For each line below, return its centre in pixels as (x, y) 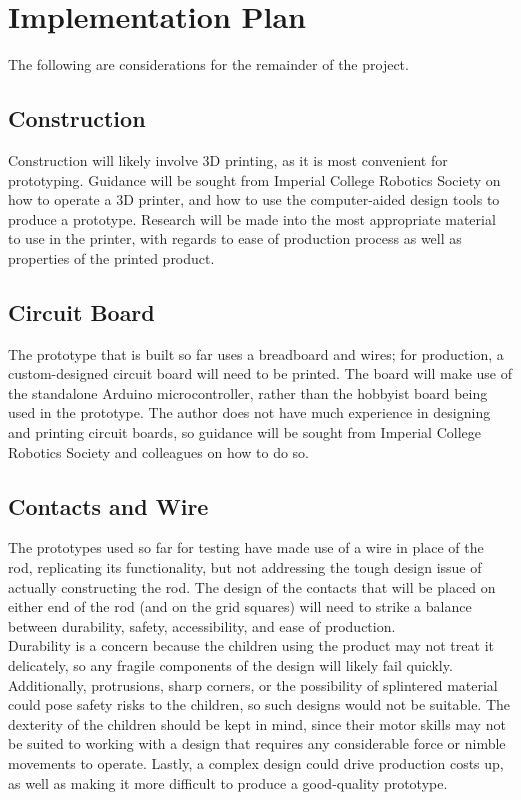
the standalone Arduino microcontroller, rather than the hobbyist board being (248, 392)
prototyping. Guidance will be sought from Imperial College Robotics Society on (254, 179)
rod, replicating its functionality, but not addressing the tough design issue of (245, 567)
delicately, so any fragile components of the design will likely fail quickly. (230, 665)
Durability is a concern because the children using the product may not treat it (251, 645)
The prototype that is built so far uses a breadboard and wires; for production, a (256, 353)
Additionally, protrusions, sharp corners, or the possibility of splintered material (253, 684)
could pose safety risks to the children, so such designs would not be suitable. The (259, 704)
